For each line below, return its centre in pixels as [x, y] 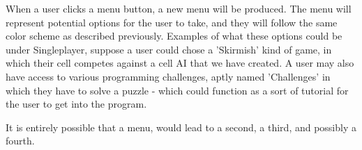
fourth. [20, 141]
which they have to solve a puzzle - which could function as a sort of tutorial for [177, 90]
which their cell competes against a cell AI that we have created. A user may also [180, 63]
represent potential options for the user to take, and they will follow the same [172, 22]
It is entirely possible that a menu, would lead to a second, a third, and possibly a [181, 127]
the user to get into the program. [76, 104]
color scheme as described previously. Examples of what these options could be [174, 36]
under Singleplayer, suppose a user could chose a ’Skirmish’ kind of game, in [169, 49]
